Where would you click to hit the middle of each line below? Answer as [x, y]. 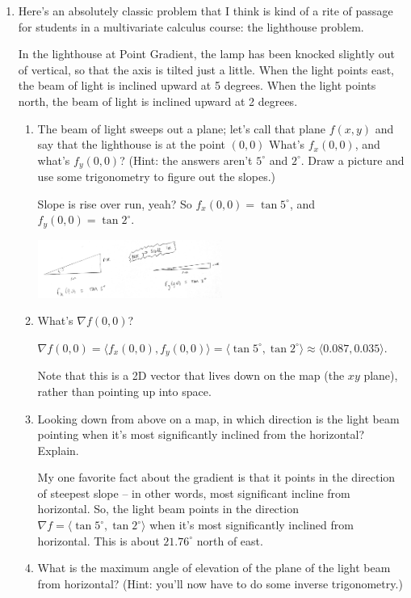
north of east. [230, 540]
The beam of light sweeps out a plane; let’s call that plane [182, 128]
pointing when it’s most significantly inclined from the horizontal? [201, 434]
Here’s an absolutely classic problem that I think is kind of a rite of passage [205, 11]
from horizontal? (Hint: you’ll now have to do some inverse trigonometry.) [220, 583]
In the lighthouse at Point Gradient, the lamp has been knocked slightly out [206, 54]
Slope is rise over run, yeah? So [115, 203]
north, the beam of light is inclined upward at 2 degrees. [158, 101]
